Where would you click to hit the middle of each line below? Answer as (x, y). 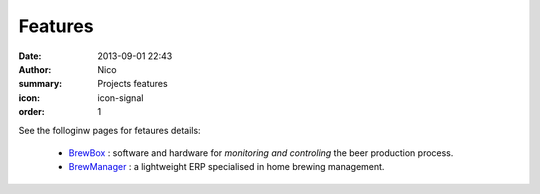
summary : (40, 84)
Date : (30, 56)
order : (31, 112)
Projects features (133, 84)
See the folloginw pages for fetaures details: (109, 130)
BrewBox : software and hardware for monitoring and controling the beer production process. (261, 152)
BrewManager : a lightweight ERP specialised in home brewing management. (226, 167)
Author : (35, 69)
